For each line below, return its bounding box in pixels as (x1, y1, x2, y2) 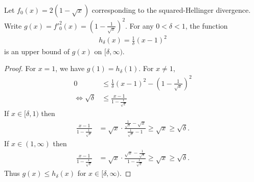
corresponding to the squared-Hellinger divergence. (91, 5, 251, 15)
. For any (125, 20, 154, 31)
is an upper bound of (4, 45, 70, 56)
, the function (185, 20, 228, 31)
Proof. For (4, 63, 36, 74)
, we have (55, 63, 85, 74)
